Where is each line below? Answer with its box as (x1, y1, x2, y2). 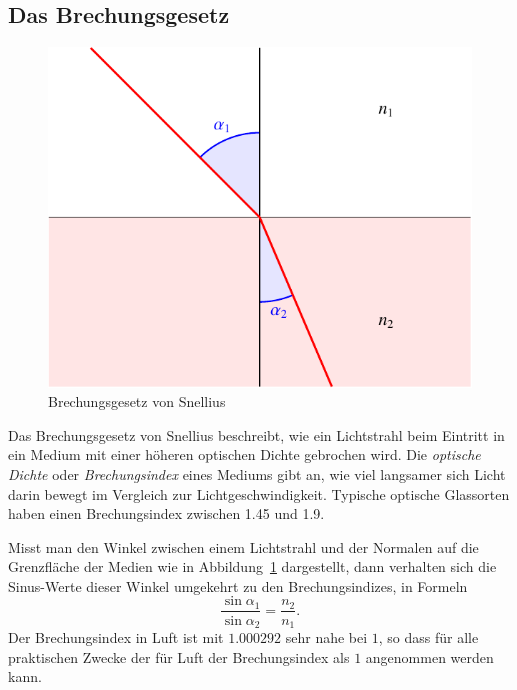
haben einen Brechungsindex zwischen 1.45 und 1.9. (8, 503, 325, 524)
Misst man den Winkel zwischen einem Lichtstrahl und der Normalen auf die (8, 536, 479, 557)
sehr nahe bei (285, 627, 368, 647)
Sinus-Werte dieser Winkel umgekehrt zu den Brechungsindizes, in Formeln (8, 575, 468, 596)
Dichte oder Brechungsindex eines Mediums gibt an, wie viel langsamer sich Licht (8, 463, 506, 484)
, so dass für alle (378, 627, 479, 647)
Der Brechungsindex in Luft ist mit (8, 627, 224, 647)
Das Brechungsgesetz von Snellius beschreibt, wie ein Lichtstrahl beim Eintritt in (8, 424, 505, 445)
